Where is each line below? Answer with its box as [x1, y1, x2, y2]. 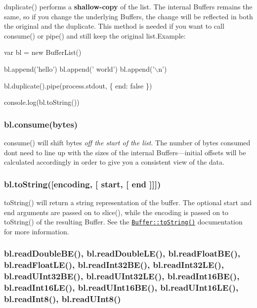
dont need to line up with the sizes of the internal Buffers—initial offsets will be [4, 147, 246, 157]
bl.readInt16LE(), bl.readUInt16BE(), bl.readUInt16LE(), [4, 281, 239, 294]
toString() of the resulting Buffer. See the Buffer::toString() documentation [4, 217, 243, 227]
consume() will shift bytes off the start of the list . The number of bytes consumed [4, 137, 251, 147]
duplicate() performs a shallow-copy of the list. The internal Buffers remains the [4, 1, 253, 11]
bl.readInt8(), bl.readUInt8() [4, 293, 121, 305]
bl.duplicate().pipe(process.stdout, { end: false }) [4, 80, 152, 90]
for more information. [4, 226, 69, 236]
